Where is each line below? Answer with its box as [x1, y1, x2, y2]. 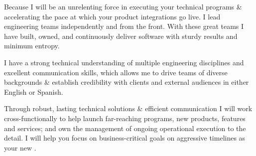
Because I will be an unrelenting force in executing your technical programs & [4, 1, 242, 11]
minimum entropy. [4, 40, 60, 51]
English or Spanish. [4, 86, 63, 97]
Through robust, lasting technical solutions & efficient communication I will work [4, 103, 253, 114]
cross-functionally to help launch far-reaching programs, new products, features [4, 113, 246, 123]
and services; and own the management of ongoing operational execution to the [4, 123, 246, 133]
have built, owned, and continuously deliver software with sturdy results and [4, 30, 238, 41]
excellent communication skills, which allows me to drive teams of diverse [4, 67, 228, 77]
